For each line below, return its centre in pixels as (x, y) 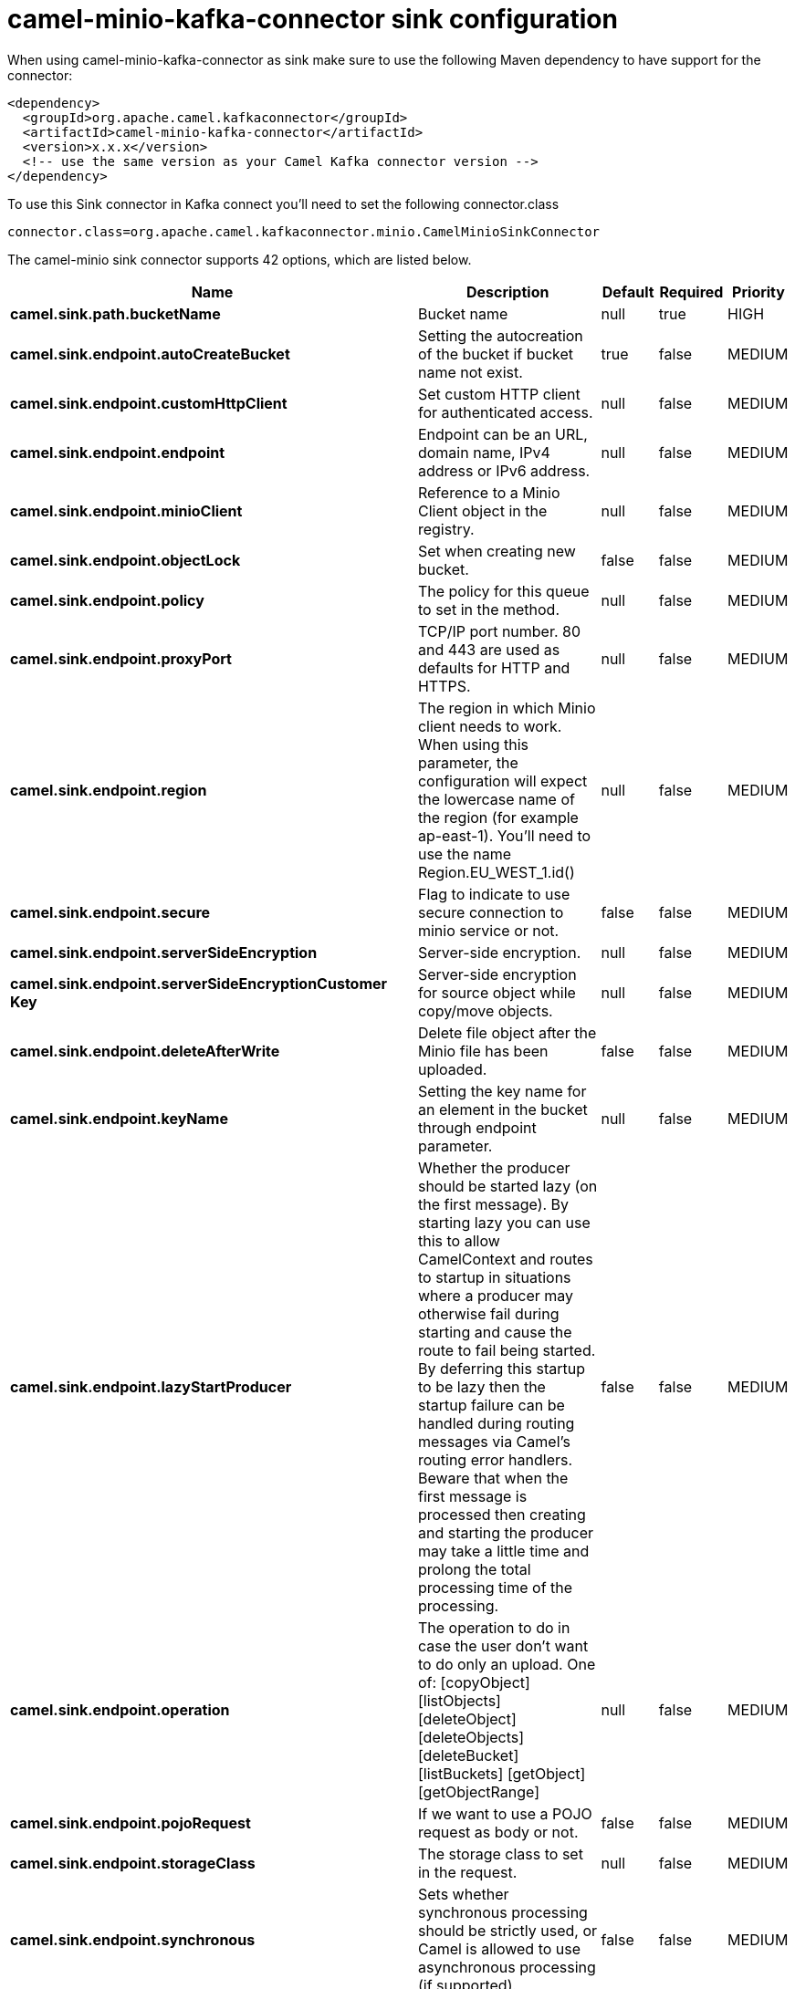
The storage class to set (500, 1854)
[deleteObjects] (471, 1737)
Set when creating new (497, 551)
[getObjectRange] (479, 1791)
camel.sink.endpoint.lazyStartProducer (151, 1386)
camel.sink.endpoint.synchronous (133, 1939)
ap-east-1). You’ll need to (504, 835)
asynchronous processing (507, 1967)
